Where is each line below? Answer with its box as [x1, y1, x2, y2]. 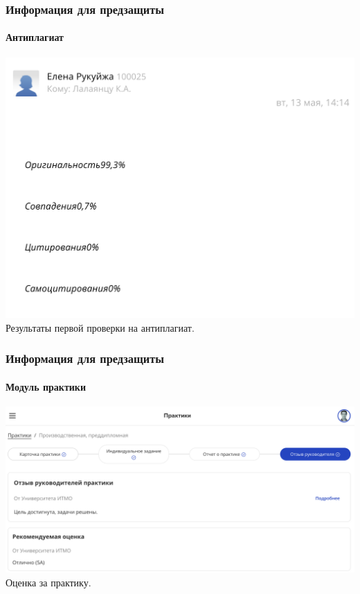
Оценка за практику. [6, 575, 91, 589]
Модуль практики [6, 379, 86, 393]
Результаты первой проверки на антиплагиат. [6, 320, 195, 334]
